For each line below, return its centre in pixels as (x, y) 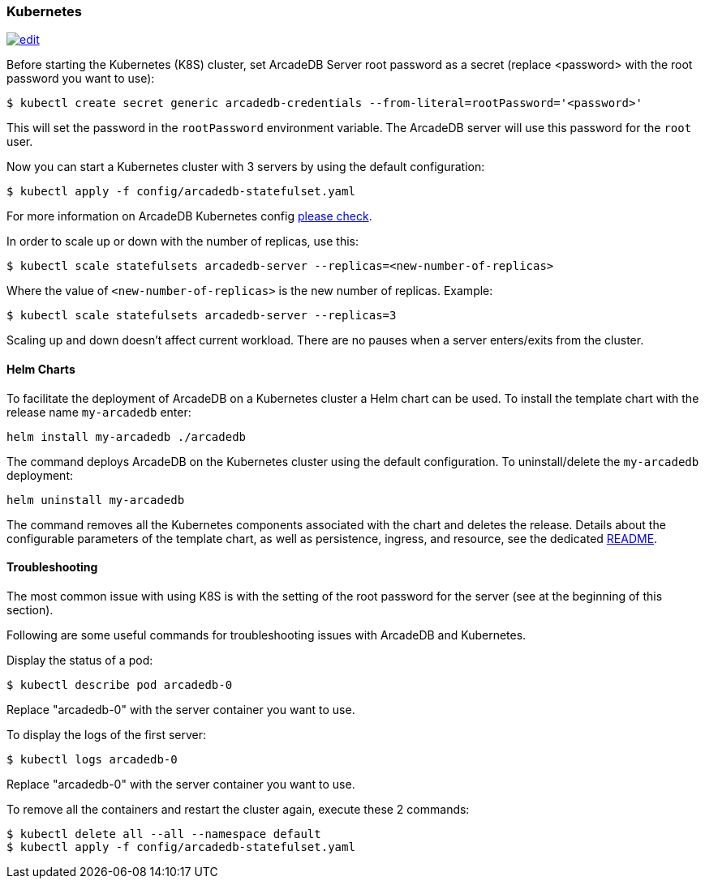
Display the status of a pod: (80, 660)
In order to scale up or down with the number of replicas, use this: (183, 242)
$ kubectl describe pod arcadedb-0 (120, 684)
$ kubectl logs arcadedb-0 (92, 759)
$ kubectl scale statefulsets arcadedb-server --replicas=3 (202, 316)
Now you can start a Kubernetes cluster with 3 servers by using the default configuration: (246, 167)
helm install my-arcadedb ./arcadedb (127, 436)
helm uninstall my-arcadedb (96, 500)
